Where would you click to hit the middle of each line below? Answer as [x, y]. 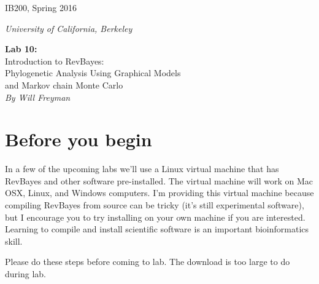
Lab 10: [21, 49]
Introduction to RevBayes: [55, 61]
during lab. [25, 274]
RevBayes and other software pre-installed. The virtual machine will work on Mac [159, 180]
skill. [14, 241]
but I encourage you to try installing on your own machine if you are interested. [155, 217]
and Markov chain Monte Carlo [64, 85]
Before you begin [79, 139]
